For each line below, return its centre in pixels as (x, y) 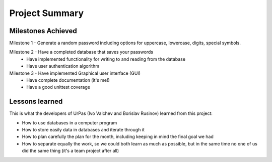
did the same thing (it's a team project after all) (71, 151)
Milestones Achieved (43, 31)
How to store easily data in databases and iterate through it (83, 130)
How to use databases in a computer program (70, 122)
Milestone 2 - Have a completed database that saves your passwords (81, 52)
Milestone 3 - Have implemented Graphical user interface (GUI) (75, 73)
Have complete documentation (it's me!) (68, 80)
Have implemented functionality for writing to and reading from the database (106, 59)
